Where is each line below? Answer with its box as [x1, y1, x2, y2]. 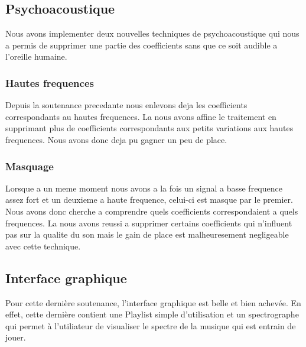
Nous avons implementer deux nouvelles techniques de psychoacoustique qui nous [5, 27, 300, 40]
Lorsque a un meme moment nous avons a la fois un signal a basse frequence [5, 181, 282, 194]
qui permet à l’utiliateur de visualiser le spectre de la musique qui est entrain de [5, 319, 296, 332]
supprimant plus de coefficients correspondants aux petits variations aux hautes [5, 122, 294, 134]
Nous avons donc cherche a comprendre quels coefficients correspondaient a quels [5, 205, 298, 217]
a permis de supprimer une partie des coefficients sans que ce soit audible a [5, 38, 278, 51]
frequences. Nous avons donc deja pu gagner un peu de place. [5, 133, 227, 145]
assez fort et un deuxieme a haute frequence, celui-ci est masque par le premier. [5, 193, 293, 206]
